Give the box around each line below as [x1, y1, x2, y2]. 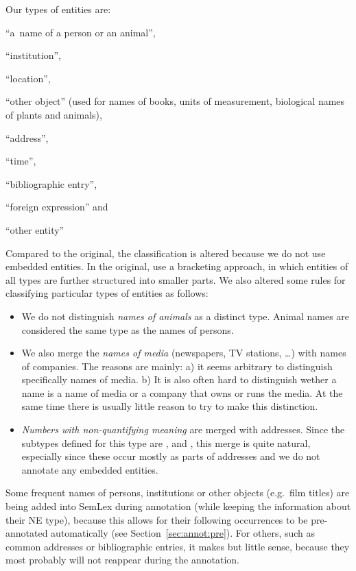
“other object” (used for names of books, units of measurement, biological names [5, 94, 345, 108]
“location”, [5, 71, 51, 85]
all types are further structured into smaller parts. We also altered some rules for [5, 272, 346, 287]
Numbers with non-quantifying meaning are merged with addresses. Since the [21, 422, 345, 437]
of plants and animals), [5, 107, 102, 121]
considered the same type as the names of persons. [21, 322, 234, 337]
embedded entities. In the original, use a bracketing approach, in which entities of [5, 259, 348, 274]
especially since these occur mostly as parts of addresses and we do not [21, 449, 320, 463]
